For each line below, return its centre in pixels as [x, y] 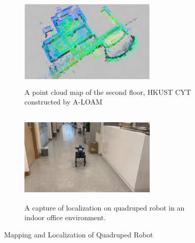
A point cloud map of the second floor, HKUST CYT [108, 92]
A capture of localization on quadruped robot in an [105, 207]
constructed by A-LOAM [63, 102]
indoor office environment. [65, 217]
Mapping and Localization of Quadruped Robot [79, 234]
